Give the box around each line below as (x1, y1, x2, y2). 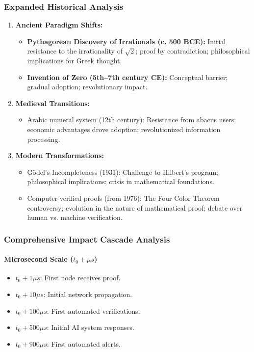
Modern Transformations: (15, 150, 104, 161)
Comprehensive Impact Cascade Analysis (4, 233, 170, 245)
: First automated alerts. (47, 338, 121, 349)
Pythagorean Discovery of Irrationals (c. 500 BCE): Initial (27, 36, 226, 46)
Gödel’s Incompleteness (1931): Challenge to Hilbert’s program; (27, 166, 219, 177)
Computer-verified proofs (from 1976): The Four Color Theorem (27, 192, 220, 203)
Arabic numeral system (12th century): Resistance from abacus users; (27, 114, 236, 125)
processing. (27, 134, 60, 144)
